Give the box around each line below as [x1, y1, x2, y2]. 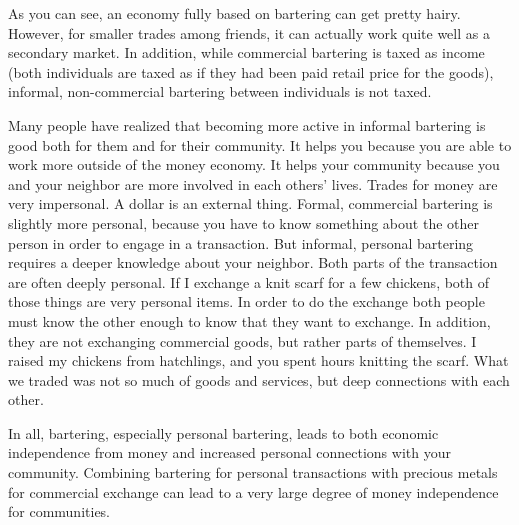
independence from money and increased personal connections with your [8, 442, 451, 463]
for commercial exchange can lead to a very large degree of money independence [8, 481, 499, 502]
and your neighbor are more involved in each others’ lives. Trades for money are [8, 173, 498, 194]
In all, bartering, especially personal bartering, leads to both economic [8, 422, 439, 443]
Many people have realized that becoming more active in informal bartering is [8, 114, 486, 135]
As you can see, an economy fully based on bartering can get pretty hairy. [8, 3, 461, 23]
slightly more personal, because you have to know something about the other [8, 212, 479, 233]
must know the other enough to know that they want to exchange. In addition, [8, 310, 491, 331]
